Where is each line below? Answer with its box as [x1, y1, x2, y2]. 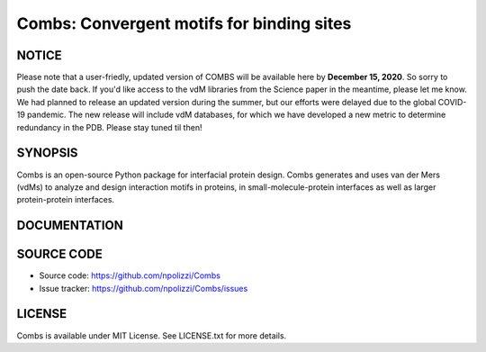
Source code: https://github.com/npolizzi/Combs [39, 270, 220, 281]
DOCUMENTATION [16, 218, 123, 233]
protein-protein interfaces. [16, 194, 115, 205]
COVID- [437, 96, 467, 107]
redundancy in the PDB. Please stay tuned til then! [16, 122, 202, 132]
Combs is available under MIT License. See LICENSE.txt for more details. [16, 329, 287, 341]
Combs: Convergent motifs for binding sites [16, 14, 352, 33]
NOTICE [16, 48, 62, 63]
